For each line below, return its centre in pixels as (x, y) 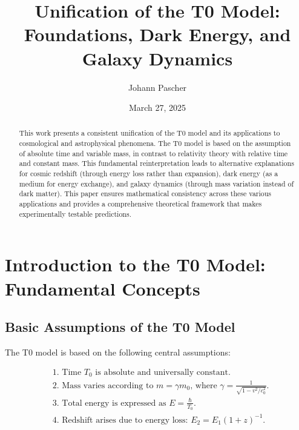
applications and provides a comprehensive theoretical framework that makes (140, 204)
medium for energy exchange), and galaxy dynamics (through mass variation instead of (156, 183)
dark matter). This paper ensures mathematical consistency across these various (145, 193)
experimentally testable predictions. (75, 213)
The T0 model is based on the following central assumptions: (118, 352)
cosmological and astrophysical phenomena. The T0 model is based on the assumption (155, 143)
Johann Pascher (157, 87)
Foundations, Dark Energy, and (157, 34)
